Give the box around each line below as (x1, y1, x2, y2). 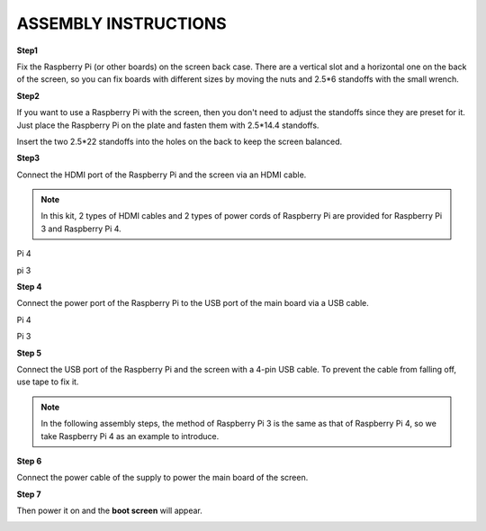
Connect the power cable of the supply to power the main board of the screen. (16, 472, 309, 483)
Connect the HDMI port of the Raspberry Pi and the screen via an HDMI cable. (16, 169, 307, 180)
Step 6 (16, 455, 42, 466)
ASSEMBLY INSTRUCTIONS (16, 13, 227, 33)
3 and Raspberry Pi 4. (40, 223, 121, 234)
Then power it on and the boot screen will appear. (16, 505, 202, 517)
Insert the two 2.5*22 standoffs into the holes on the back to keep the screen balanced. (16, 136, 343, 147)
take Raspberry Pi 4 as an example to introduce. (40, 430, 220, 441)
